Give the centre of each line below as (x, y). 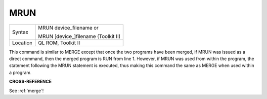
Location (22, 43)
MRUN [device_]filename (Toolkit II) (79, 36)
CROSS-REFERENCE (30, 82)
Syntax (20, 32)
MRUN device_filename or (68, 28)
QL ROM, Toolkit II (59, 43)
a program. (20, 72)
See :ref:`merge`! (26, 91)
